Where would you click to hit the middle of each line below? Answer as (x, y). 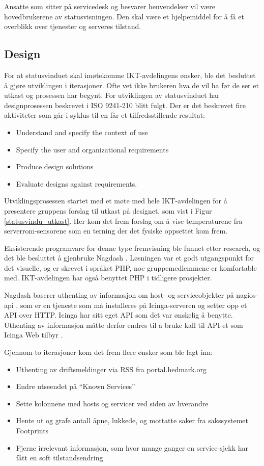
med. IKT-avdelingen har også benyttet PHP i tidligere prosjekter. (108, 278)
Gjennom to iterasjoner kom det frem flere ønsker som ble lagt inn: (109, 352)
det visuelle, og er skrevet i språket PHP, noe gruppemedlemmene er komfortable (130, 267)
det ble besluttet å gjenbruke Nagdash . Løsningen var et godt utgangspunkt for (129, 258)
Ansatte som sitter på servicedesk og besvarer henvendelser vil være (110, 6)
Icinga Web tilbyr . (34, 335)
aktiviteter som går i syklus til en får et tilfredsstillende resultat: (105, 115)
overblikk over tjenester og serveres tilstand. (73, 26)
